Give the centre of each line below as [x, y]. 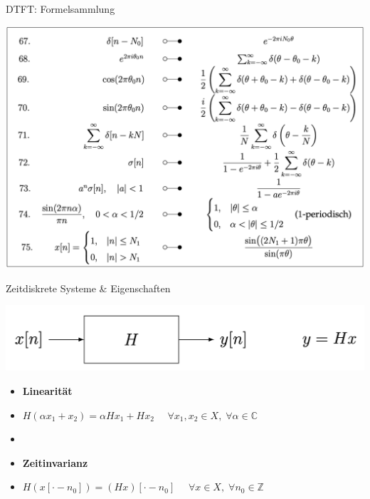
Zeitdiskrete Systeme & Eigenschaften [88, 288]
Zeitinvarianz [55, 462]
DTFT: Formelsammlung [60, 9]
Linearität [47, 391]
